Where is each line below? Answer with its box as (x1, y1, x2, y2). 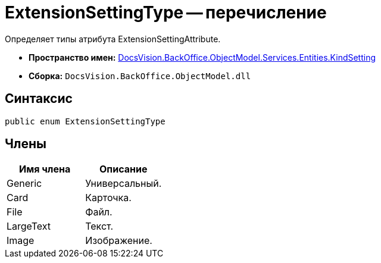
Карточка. (85, 192, 132, 204)
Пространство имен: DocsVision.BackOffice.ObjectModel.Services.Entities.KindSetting (29, 52, 376, 62)
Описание (99, 163, 148, 176)
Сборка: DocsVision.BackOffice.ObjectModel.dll (29, 70, 251, 81)
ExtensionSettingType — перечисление (5, 2, 327, 23)
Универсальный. (85, 177, 162, 190)
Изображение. (85, 234, 152, 247)
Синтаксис (5, 91, 73, 107)
